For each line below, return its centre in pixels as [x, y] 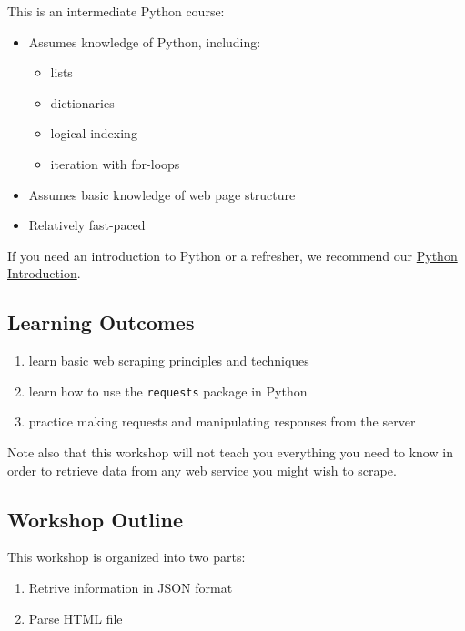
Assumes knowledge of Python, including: [145, 41]
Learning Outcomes [101, 322]
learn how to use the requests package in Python [168, 391]
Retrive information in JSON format [131, 587]
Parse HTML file [76, 618]
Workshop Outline [96, 519]
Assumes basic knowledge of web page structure [162, 194]
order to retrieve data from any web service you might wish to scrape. [202, 470]
